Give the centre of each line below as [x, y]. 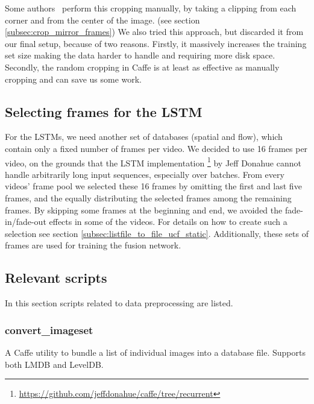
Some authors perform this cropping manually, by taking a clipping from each [151, 8]
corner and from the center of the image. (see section [102, 20]
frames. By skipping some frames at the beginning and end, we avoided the [144, 210]
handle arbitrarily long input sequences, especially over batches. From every [145, 174]
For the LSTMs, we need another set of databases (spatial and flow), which [144, 137]
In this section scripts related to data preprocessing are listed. [119, 303]
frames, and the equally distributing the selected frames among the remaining [148, 197]
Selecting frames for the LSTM [104, 111]
